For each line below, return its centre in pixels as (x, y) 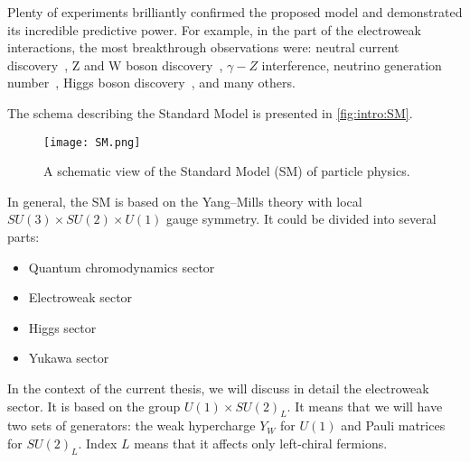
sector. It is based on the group (94, 406)
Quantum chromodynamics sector (122, 267)
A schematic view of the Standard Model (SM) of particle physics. (227, 171)
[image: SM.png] (92, 142)
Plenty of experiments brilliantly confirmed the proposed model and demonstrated (235, 12)
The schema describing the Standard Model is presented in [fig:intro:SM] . (210, 112)
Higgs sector (62, 327)
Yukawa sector (69, 358)
